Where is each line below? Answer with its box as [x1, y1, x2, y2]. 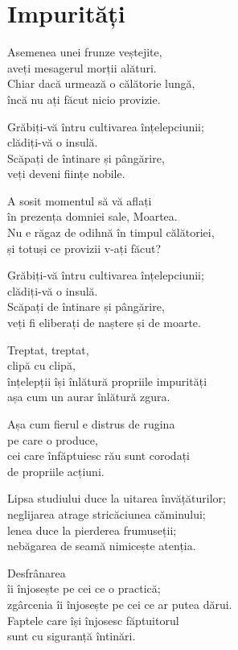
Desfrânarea [7, 564, 66, 581]
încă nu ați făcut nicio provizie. [7, 90, 161, 107]
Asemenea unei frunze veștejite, [7, 43, 162, 60]
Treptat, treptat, [7, 341, 89, 358]
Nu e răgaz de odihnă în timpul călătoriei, [7, 224, 215, 241]
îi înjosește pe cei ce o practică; [7, 580, 161, 597]
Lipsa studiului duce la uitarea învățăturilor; [7, 490, 226, 507]
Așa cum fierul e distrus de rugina [7, 416, 175, 432]
